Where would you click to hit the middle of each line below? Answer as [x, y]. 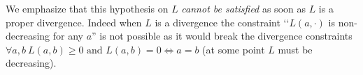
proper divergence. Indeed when [74, 22]
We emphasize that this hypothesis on [87, 8]
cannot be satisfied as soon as [243, 8]
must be [295, 49]
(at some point [234, 49]
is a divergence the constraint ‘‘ [222, 22]
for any [68, 36]
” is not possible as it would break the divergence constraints [222, 36]
